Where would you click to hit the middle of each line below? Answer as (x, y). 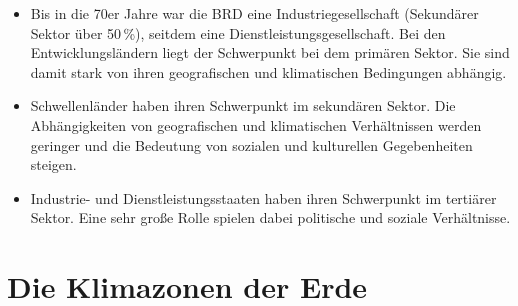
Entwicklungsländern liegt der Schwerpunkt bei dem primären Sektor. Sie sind (270, 52)
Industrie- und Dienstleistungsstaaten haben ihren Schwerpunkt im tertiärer (263, 197)
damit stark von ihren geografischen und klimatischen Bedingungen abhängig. (268, 71)
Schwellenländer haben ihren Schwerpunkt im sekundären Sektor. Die (243, 105)
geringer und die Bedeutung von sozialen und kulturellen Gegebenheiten (251, 144)
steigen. (53, 164)
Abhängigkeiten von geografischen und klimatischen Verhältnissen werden (256, 124)
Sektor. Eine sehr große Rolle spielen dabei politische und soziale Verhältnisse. (270, 217)
